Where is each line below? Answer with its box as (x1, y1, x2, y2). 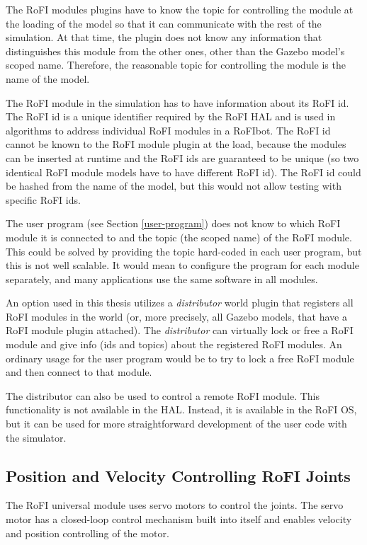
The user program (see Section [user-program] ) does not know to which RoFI (6, 216, 341, 231)
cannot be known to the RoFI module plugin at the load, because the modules (6, 137, 346, 151)
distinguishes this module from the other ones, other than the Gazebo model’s (6, 43, 345, 58)
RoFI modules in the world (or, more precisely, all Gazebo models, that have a (6, 309, 347, 323)
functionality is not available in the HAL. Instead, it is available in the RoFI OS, (6, 402, 357, 417)
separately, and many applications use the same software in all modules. (6, 271, 318, 286)
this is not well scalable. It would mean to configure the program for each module (6, 258, 359, 272)
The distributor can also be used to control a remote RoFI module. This (6, 388, 320, 403)
